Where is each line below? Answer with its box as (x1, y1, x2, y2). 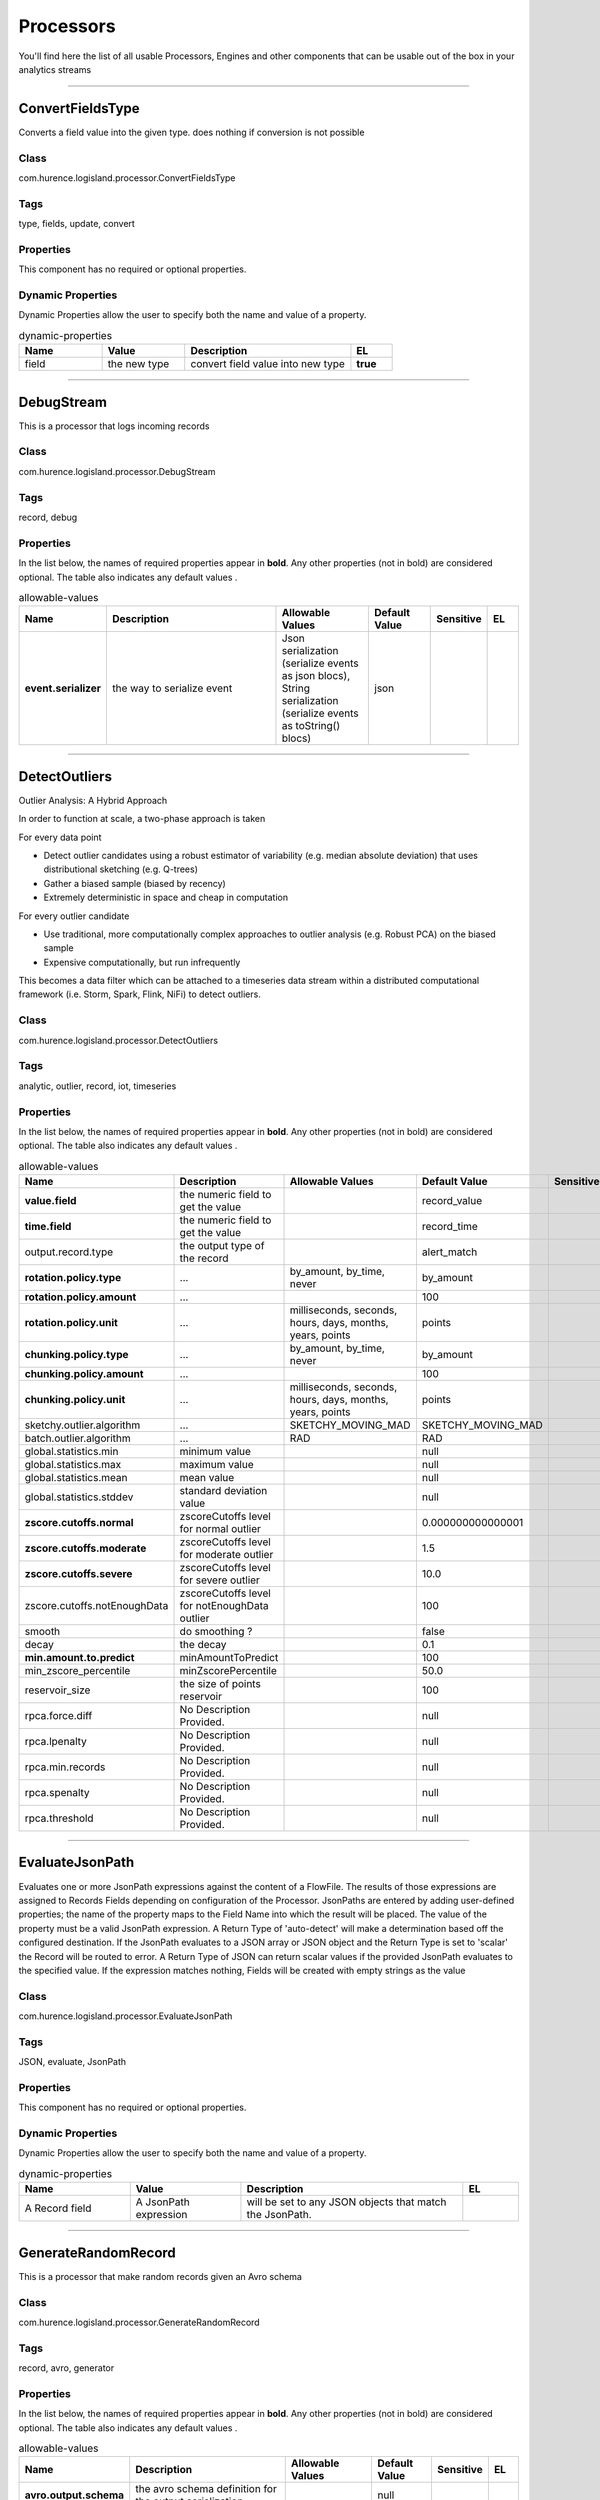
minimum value (179, 1445, 252, 1459)
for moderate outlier (179, 1548, 274, 1562)
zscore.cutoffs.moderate (24, 1541, 147, 1555)
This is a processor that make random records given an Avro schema (18, 2270, 302, 2282)
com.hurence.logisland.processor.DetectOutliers (18, 1034, 219, 1046)
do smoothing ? (179, 1625, 253, 1639)
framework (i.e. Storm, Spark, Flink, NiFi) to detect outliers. (18, 988, 262, 1000)
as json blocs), (281, 669, 350, 683)
